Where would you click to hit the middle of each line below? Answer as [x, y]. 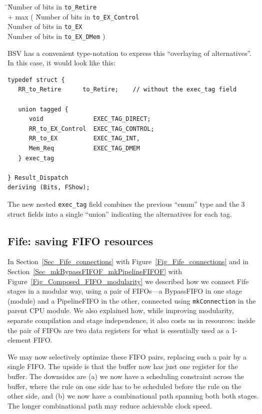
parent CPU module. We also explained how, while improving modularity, [121, 310]
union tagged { [43, 109]
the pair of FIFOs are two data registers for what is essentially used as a [118, 330]
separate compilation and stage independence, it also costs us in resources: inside [131, 320]
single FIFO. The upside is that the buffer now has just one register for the [123, 366]
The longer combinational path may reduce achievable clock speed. [110, 405]
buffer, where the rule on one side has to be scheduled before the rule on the [124, 386]
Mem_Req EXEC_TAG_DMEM [84, 148]
